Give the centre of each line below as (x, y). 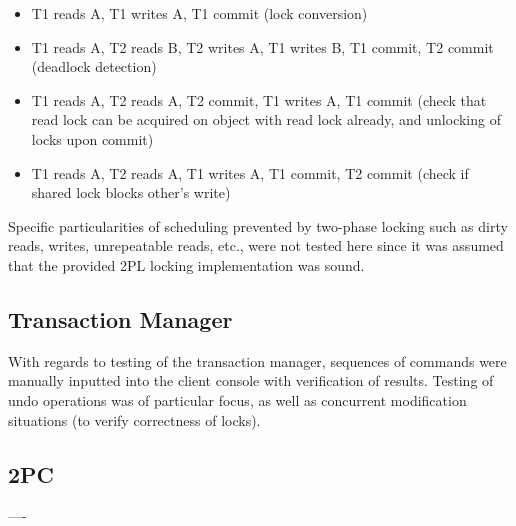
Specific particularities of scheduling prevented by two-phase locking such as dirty (258, 225)
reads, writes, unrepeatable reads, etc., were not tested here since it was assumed (256, 245)
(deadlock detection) (94, 66)
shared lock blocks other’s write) (131, 192)
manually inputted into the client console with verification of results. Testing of (251, 380)
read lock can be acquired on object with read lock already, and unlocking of (266, 119)
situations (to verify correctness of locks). (134, 419)
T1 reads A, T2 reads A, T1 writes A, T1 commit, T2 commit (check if (250, 172)
